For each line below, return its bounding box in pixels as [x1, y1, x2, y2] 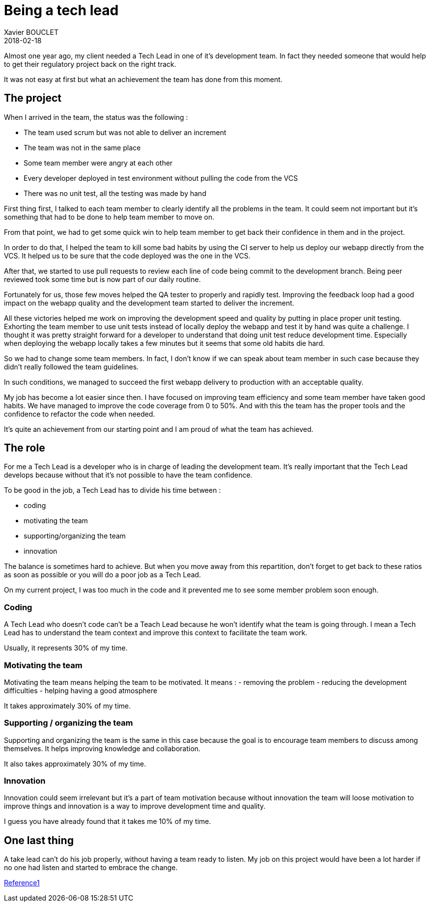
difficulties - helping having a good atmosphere [4, 686, 157, 695]
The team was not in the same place [24, 143, 141, 152]
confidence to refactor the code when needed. [4, 409, 155, 418]
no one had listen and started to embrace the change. [4, 863, 178, 872]
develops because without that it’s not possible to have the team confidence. [4, 471, 253, 480]
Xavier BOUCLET [4, 28, 58, 36]
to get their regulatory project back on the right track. [4, 59, 176, 68]
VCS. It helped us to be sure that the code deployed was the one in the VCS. [4, 251, 251, 260]
